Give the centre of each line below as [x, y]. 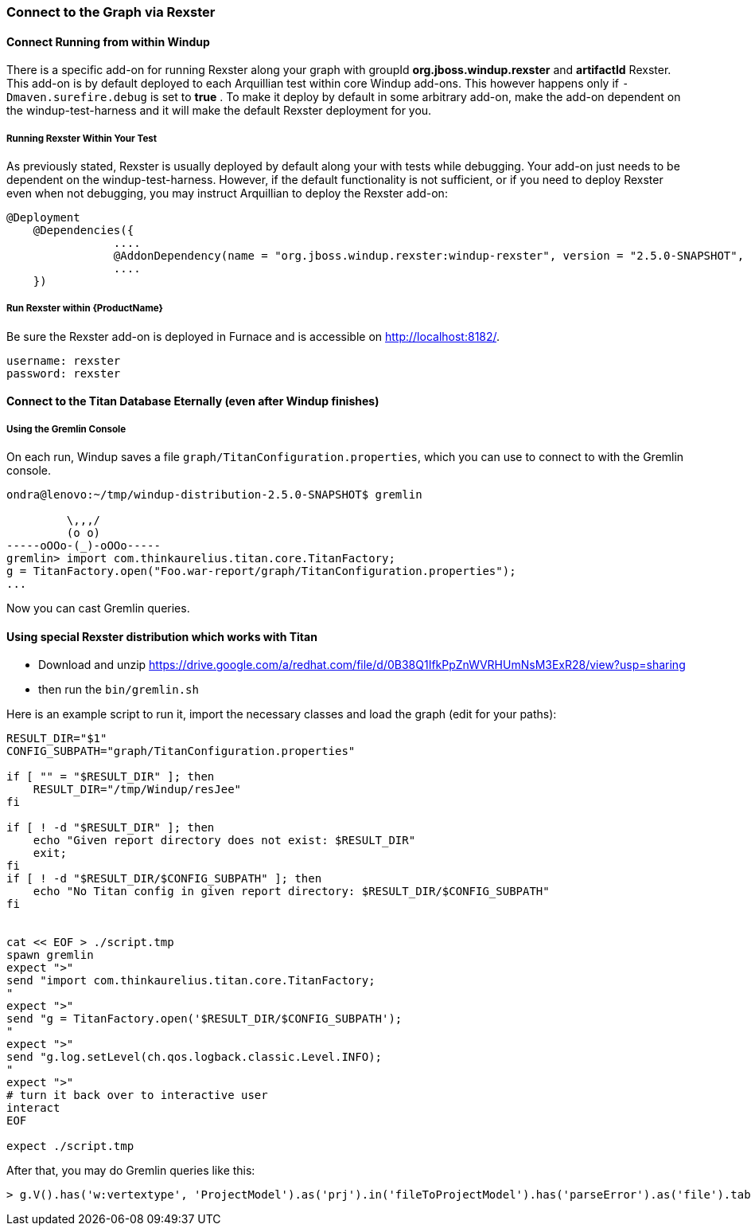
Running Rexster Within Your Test [82, 138]
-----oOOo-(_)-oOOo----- [84, 546]
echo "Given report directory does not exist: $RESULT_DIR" [224, 841]
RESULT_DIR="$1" [57, 739]
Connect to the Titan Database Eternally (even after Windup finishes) [193, 401]
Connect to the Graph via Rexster [111, 12]
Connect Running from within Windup [108, 41]
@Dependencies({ [84, 230]
